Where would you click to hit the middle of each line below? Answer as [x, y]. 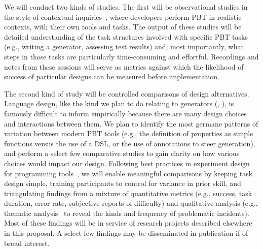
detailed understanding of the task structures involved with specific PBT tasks [126, 36]
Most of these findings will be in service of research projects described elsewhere [128, 223]
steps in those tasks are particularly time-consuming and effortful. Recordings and [131, 56]
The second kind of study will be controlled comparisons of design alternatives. [127, 93]
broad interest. [27, 243]
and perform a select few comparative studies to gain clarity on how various [122, 153]
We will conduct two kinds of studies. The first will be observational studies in [126, 7]
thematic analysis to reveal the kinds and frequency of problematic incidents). [127, 213]
